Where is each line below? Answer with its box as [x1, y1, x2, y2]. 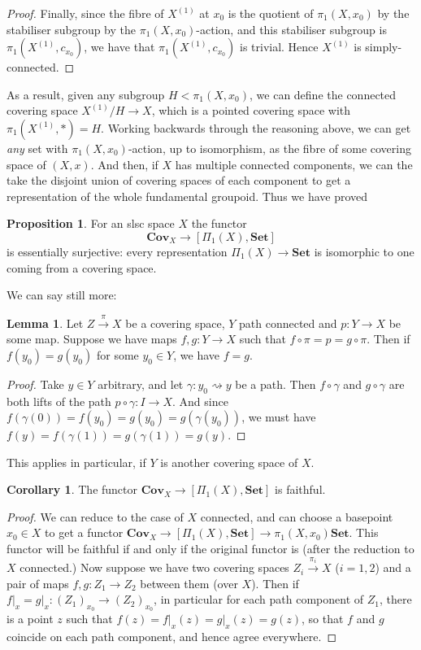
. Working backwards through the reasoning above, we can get [101, 119, 411, 136]
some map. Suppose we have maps [7, 330, 177, 347]
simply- [365, 38, 402, 55]
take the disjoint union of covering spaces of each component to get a [7, 172, 351, 189]
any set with [7, 139, 68, 156]
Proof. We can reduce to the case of [7, 508, 184, 525]
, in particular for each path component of [154, 591, 364, 608]
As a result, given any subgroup [7, 85, 165, 103]
